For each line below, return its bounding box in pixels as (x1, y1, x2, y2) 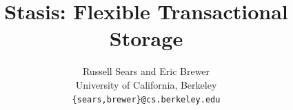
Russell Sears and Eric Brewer (82, 64, 210, 78)
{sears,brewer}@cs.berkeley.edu (72, 94, 221, 104)
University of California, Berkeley (75, 77, 217, 91)
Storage (109, 24, 183, 52)
